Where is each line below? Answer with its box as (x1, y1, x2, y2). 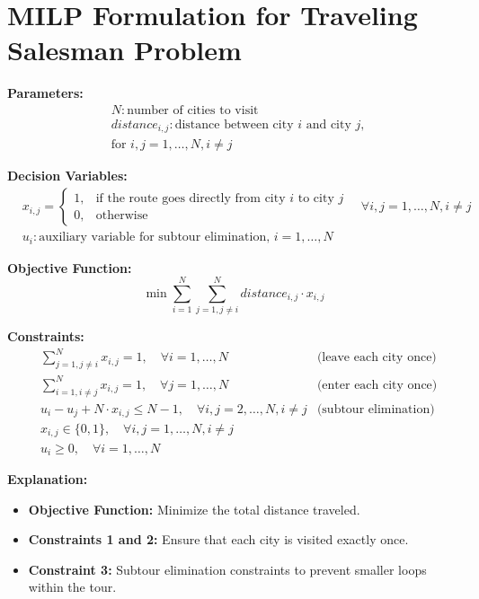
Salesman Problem (7, 31, 242, 68)
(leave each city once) (316, 351, 437, 365)
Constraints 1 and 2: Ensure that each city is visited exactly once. (28, 530, 409, 549)
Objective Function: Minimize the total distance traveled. (28, 499, 360, 518)
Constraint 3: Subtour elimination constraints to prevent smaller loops (28, 559, 427, 578)
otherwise (95, 208, 148, 222)
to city (297, 191, 334, 205)
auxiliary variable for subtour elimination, (39, 231, 271, 244)
